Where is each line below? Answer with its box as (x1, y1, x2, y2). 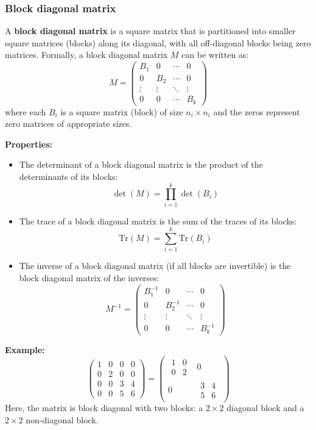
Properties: (5, 137, 53, 150)
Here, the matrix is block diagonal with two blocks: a (5, 401, 203, 414)
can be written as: (181, 48, 249, 61)
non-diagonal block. (26, 414, 99, 426)
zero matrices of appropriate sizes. (5, 117, 132, 130)
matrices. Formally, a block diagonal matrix (5, 48, 168, 61)
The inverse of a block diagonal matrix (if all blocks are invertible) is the (19, 259, 291, 272)
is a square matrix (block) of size (60, 105, 183, 118)
